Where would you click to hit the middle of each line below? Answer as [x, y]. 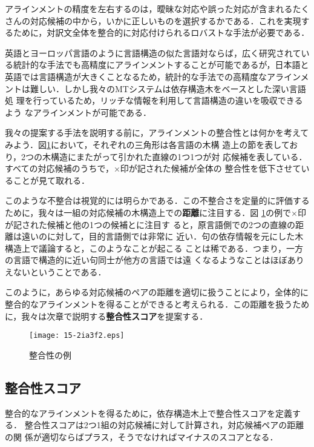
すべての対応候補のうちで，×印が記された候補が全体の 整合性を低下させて [153, 168]
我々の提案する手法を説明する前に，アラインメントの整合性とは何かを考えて [157, 133]
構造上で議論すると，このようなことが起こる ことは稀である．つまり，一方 [154, 248]
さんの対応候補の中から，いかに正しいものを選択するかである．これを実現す [157, 20]
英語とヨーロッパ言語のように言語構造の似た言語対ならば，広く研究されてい [157, 52]
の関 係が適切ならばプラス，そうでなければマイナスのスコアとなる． [142, 436]
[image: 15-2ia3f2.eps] [77, 336]
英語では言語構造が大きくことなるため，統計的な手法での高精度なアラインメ [157, 76]
